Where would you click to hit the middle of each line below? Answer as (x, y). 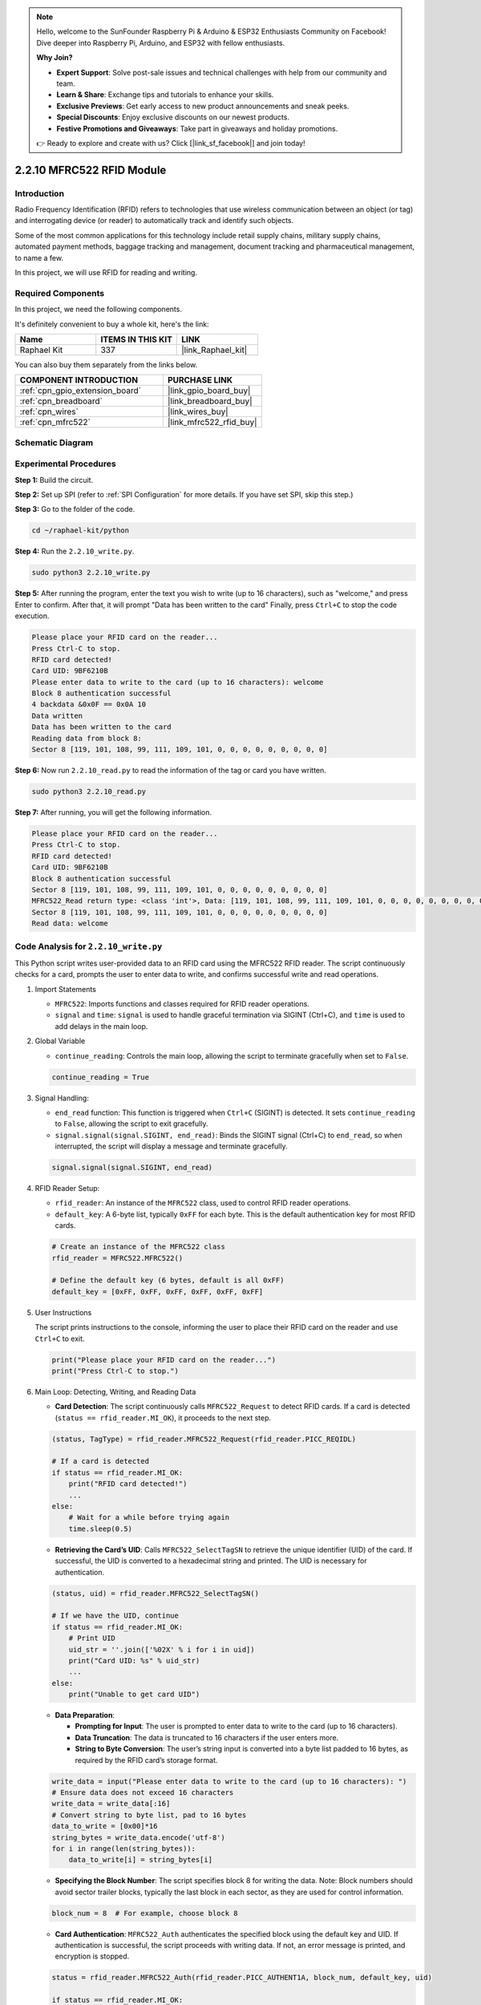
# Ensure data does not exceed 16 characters (143, 1792)
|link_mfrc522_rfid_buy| (212, 423)
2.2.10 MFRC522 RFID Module (91, 170)
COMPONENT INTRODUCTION (79, 380)
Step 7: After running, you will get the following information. (113, 812)
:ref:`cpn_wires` (49, 411)
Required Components (59, 293)
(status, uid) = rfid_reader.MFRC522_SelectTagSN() (156, 1593)
